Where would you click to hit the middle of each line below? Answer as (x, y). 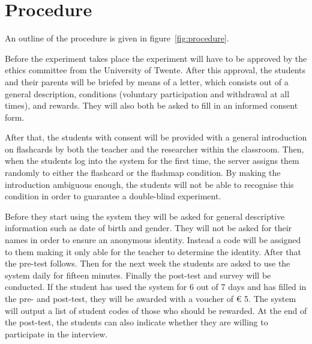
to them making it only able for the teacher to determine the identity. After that (153, 251)
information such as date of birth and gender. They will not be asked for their (148, 228)
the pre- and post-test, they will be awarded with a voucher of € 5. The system (151, 298)
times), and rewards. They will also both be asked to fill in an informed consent (151, 105)
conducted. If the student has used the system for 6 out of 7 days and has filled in (156, 287)
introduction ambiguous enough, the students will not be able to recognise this (149, 184)
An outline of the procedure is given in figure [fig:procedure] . (117, 38)
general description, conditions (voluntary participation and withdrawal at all (147, 93)
